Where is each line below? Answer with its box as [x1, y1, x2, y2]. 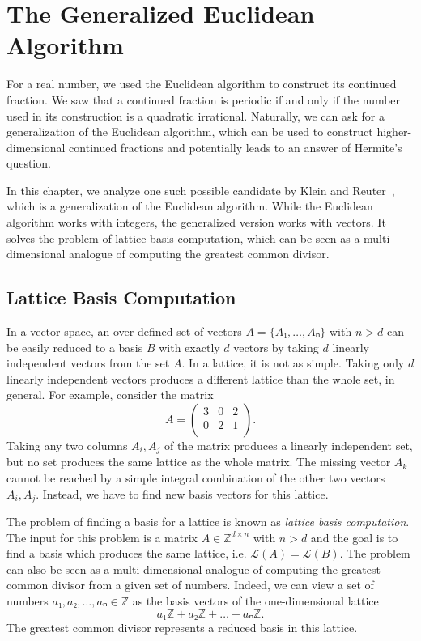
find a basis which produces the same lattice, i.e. [6, 545, 247, 562]
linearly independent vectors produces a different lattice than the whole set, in [6, 370, 395, 387]
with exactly [159, 338, 220, 355]
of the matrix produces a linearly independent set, [164, 437, 413, 454]
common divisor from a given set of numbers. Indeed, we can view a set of [6, 576, 374, 593]
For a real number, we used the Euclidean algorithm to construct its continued [6, 75, 397, 92]
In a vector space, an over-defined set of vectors [6, 323, 242, 340]
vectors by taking [233, 338, 319, 355]
